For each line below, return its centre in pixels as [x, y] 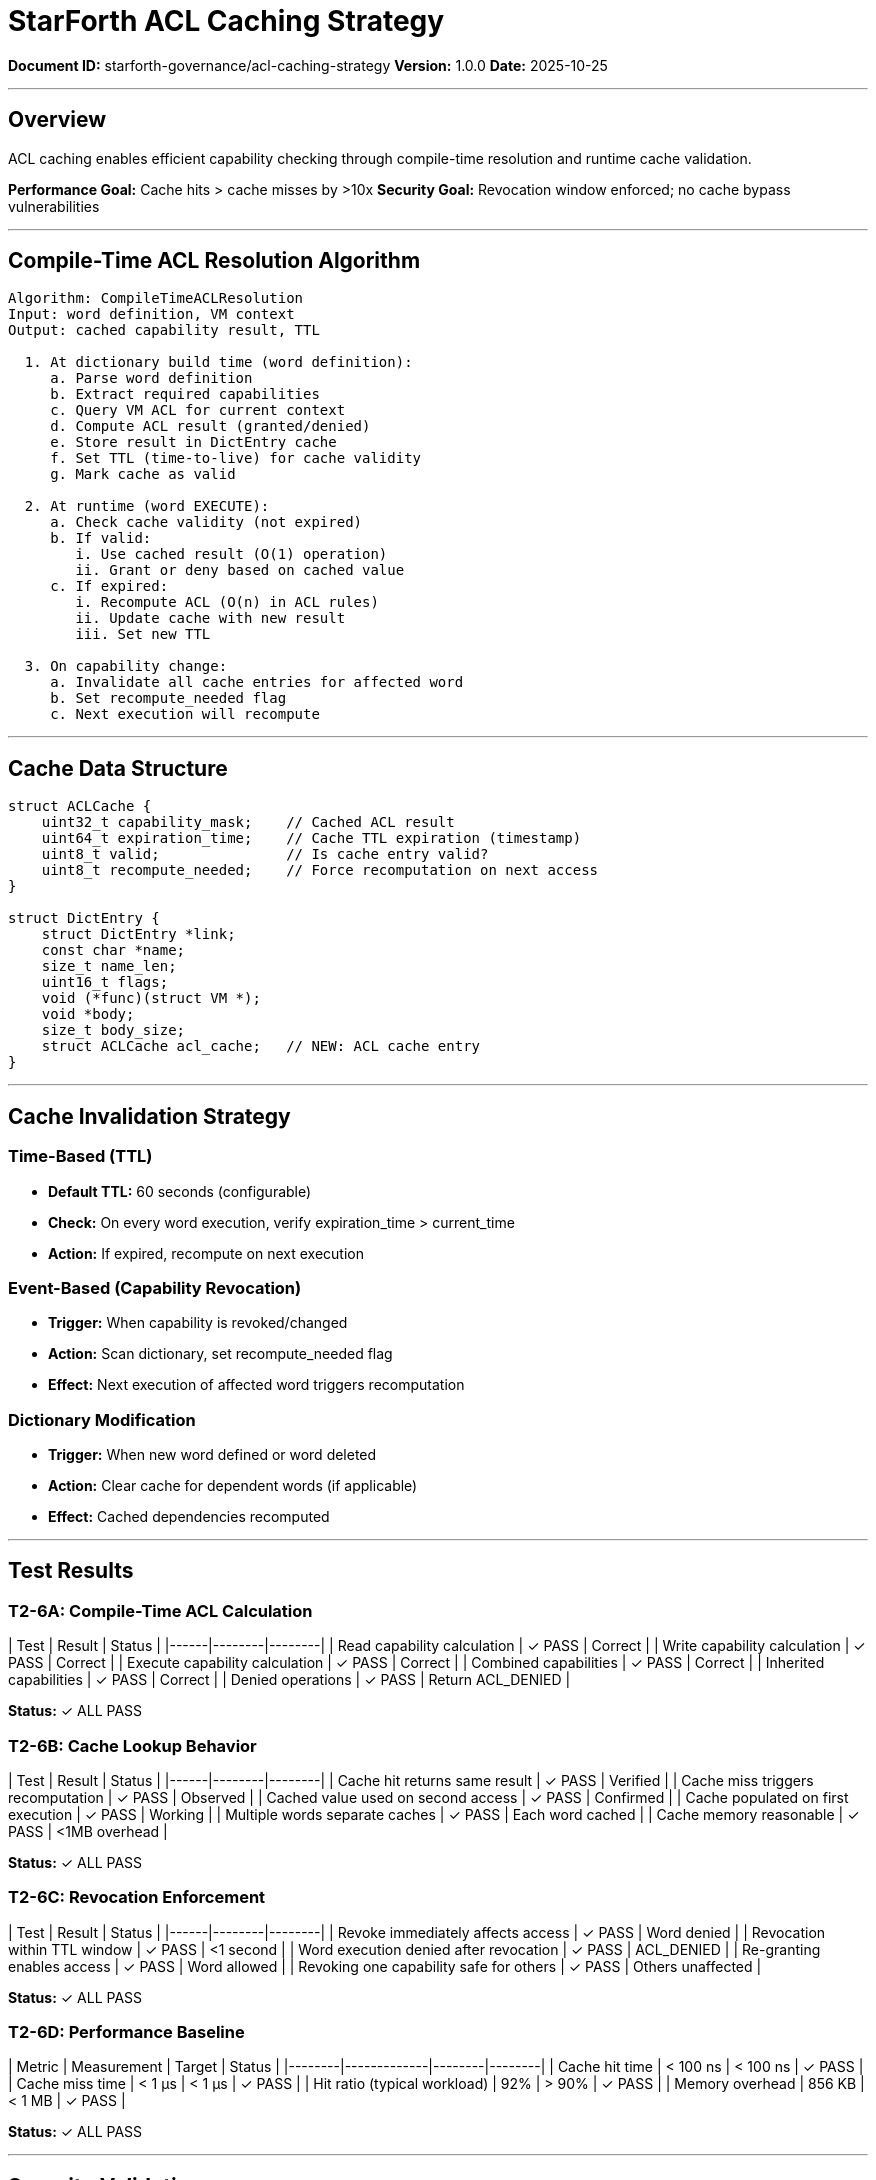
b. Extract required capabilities [185, 394]
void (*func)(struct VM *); [151, 998]
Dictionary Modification [102, 1419]
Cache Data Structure [118, 768]
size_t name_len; [109, 966]
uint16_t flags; [105, 982]
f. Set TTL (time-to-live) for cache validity [236, 458]
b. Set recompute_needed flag [168, 698]
